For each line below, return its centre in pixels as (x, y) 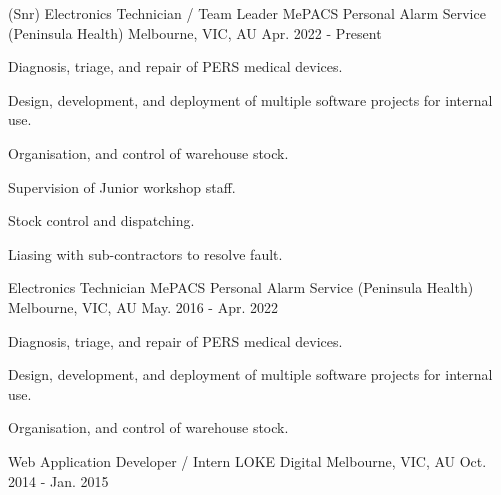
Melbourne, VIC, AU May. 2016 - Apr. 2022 (143, 306)
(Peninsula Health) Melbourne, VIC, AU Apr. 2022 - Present (195, 32)
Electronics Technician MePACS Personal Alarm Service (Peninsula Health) (241, 287)
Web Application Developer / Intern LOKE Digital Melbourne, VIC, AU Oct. (247, 460)
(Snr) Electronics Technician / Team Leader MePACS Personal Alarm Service (247, 13)
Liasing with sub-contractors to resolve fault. (145, 253)
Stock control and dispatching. (101, 220)
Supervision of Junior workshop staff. (122, 186)
